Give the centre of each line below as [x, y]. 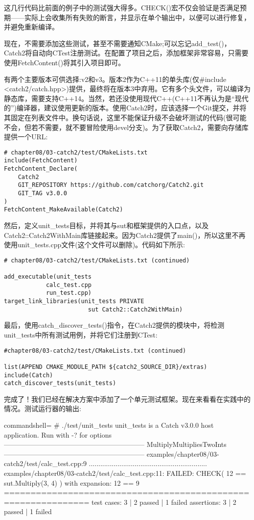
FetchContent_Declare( [41, 169]
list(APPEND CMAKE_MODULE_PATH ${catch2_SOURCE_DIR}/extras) [106, 367]
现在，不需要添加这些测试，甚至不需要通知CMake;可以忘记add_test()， [117, 43]
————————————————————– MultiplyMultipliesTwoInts [115, 444]
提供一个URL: [26, 137]
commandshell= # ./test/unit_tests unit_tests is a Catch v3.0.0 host [109, 425]
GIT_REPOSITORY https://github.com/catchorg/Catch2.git [111, 185]
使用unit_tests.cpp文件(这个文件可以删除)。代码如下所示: [95, 245]
